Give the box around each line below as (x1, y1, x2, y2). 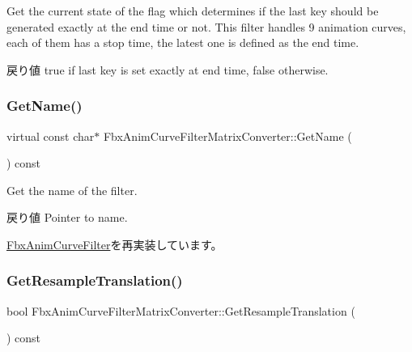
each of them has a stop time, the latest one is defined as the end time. (6, 34, 359, 51)
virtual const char (6, 127, 95, 144)
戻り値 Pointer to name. (6, 209, 128, 226)
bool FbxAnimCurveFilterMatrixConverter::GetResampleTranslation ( (6, 302, 355, 319)
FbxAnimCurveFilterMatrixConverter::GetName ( (103, 127, 352, 144)
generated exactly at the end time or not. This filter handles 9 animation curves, (6, 18, 406, 35)
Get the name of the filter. (6, 181, 138, 198)
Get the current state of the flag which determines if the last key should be (6, 2, 379, 19)
